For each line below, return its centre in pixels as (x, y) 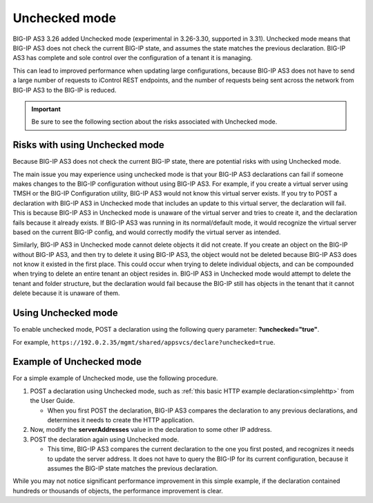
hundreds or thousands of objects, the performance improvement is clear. (118, 491)
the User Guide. (52, 401)
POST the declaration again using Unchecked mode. (105, 439)
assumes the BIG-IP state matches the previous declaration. (133, 468)
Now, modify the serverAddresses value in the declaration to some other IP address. (151, 430)
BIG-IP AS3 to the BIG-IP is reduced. (65, 90)
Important (46, 109)
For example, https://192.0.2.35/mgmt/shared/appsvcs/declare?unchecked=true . (144, 342)
